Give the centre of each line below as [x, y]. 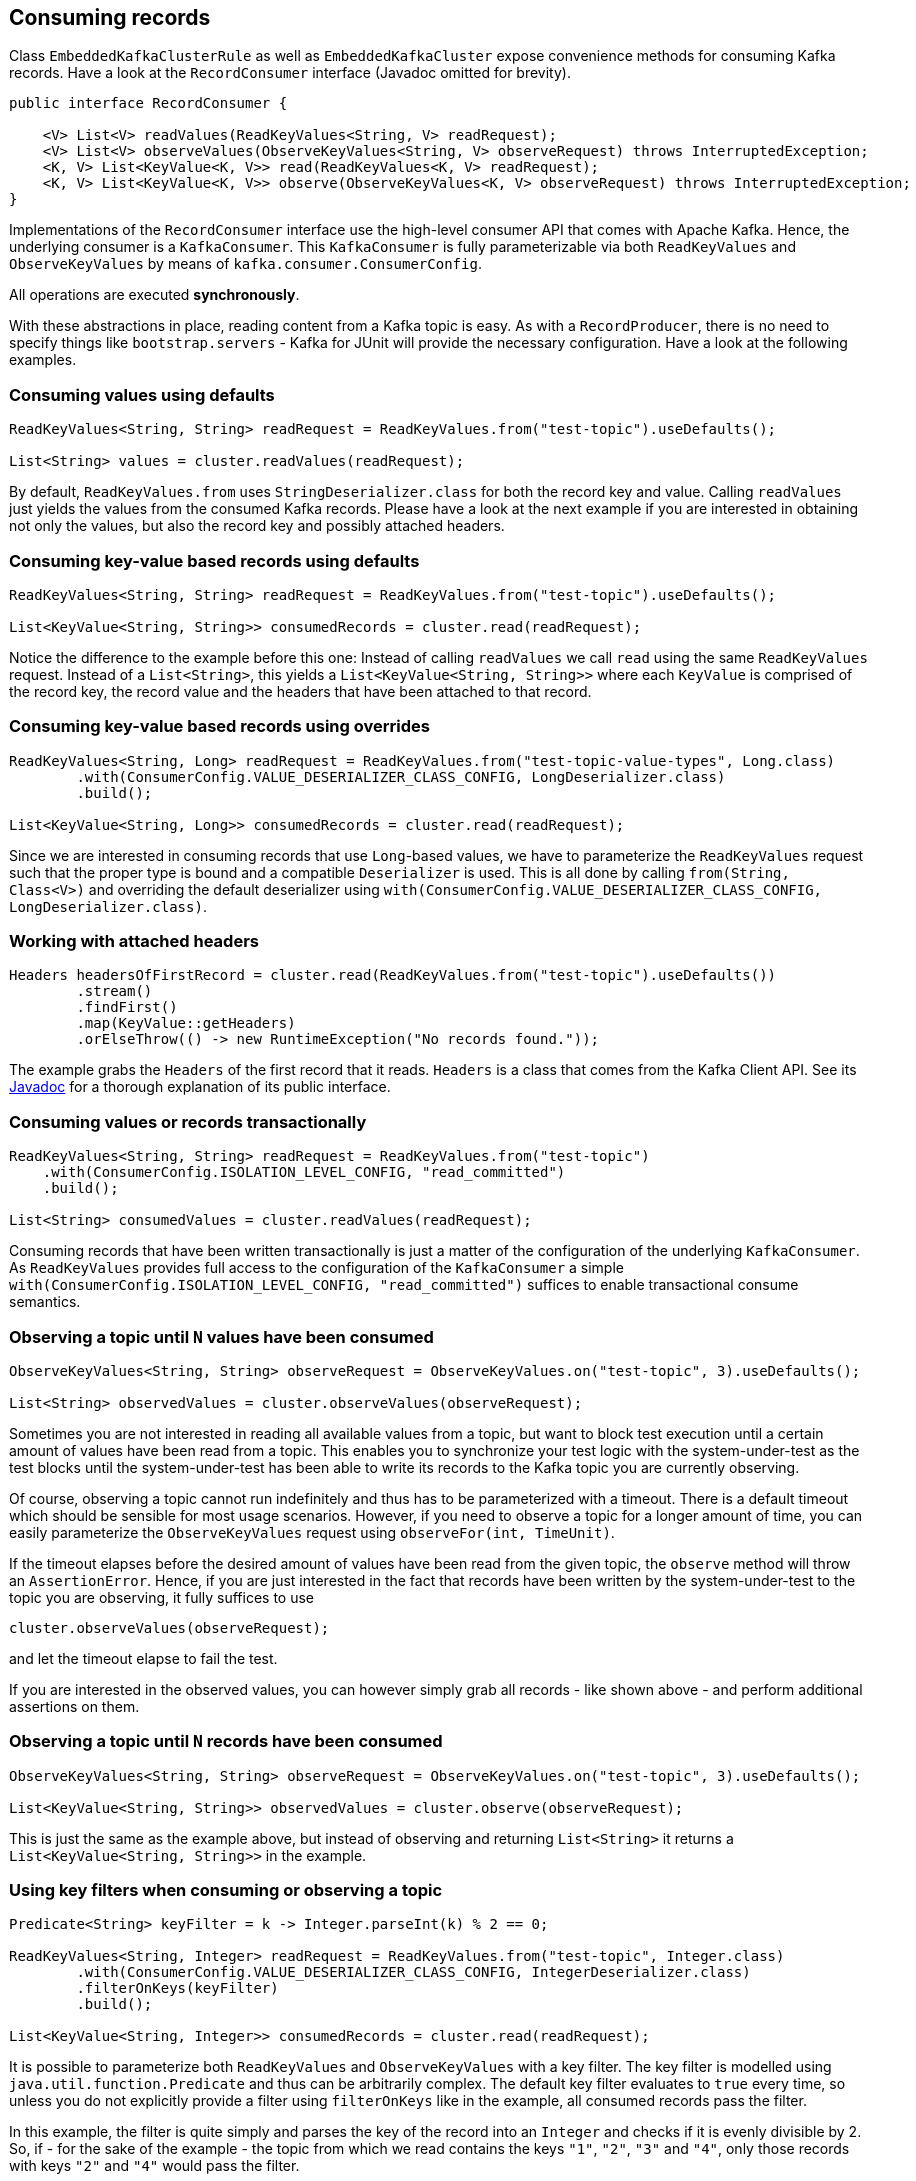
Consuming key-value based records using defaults [214, 560]
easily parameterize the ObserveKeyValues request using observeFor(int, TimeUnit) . [312, 1532]
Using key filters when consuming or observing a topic [226, 1890]
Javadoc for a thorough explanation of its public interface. [200, 1087]
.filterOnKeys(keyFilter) [177, 1988]
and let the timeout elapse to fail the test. [143, 1658]
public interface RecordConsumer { [148, 103]
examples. [43, 360]
